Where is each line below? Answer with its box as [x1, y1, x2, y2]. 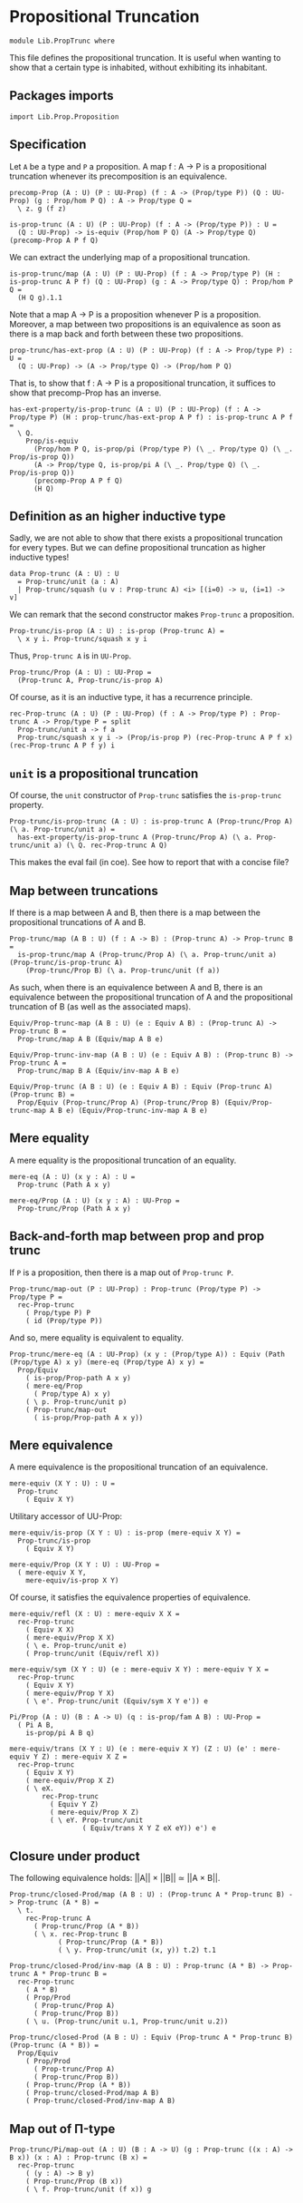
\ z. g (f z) [17, 204, 67, 213]
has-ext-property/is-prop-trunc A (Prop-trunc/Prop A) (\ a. [17, 833, 253, 843]
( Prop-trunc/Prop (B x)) [25, 2177, 124, 2187]
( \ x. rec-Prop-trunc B [33, 1930, 128, 1939]
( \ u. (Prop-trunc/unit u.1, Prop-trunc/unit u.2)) [25, 2017, 229, 2026]
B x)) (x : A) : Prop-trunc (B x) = [9, 2153, 147, 2162]
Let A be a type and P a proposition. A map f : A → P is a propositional [9, 161, 267, 171]
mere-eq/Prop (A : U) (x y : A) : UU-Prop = [9, 1195, 180, 1205]
